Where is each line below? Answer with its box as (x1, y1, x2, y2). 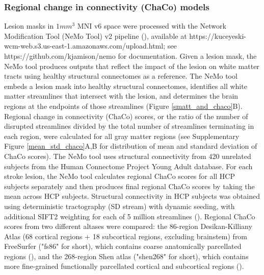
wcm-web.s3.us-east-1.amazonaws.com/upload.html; (4, 40, 166, 51)
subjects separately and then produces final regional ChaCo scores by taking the (4, 180, 255, 191)
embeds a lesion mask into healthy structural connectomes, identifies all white (4, 80, 247, 91)
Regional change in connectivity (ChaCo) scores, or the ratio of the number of (4, 110, 248, 121)
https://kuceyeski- (189, 30, 247, 41)
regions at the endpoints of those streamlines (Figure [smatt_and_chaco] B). (4, 100, 243, 111)
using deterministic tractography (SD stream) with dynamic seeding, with (4, 200, 235, 211)
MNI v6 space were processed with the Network (77, 20, 226, 31)
